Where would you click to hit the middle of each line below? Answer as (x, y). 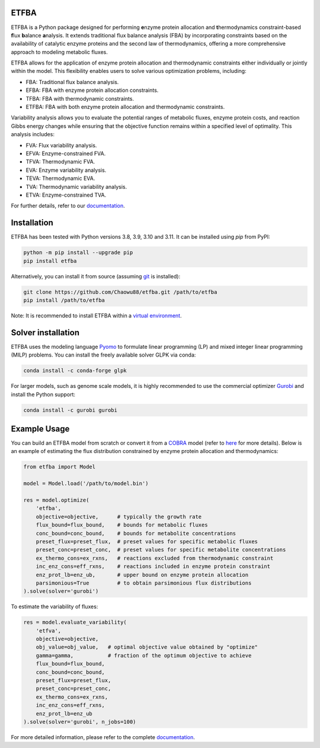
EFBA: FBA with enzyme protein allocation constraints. (92, 90)
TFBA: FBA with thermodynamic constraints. (80, 98)
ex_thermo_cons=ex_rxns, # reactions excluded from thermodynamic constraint (155, 558)
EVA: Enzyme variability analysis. (66, 170)
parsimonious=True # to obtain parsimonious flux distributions (144, 583)
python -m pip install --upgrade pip (78, 253)
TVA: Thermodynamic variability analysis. (76, 187)
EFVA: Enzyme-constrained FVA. (66, 153)
